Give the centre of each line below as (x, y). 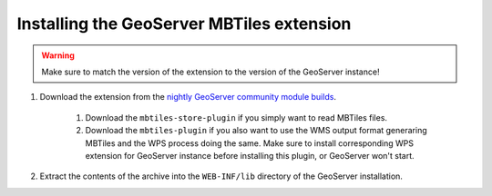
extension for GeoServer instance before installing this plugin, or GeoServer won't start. (250, 155)
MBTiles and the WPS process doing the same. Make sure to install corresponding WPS (250, 143)
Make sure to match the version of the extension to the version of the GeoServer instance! (210, 72)
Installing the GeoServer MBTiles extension (184, 24)
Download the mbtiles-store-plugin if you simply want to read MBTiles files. (236, 117)
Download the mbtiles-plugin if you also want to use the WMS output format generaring (256, 131)
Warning (58, 55)
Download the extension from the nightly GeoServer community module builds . (188, 97)
